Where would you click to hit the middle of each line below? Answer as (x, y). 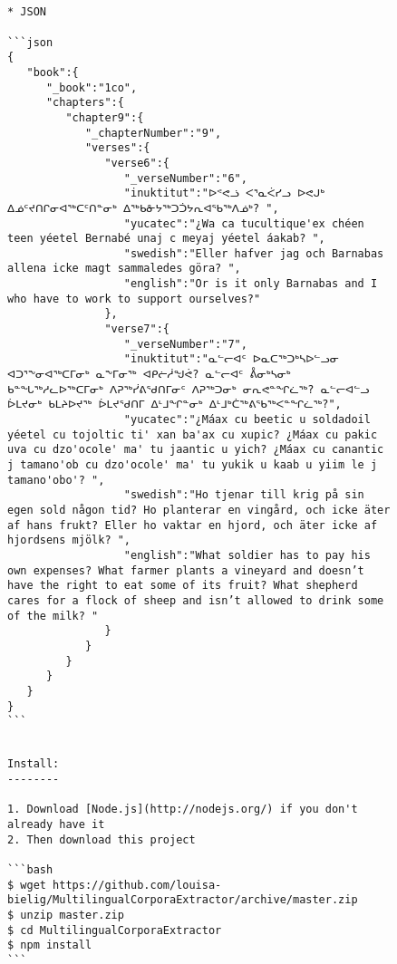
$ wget (27, 885)
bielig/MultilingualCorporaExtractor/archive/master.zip (183, 900)
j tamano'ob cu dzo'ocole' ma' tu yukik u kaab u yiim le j (193, 465)
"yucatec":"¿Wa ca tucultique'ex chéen (244, 223)
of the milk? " (53, 616)
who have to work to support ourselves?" (134, 299)
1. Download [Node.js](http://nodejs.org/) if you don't (183, 810)
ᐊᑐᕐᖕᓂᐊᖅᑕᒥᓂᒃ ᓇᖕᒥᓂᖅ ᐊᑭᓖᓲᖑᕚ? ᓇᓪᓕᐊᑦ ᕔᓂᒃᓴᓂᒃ (149, 375)
